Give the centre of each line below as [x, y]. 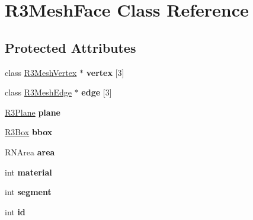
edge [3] [97, 92]
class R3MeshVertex [41, 72]
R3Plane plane [33, 112]
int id [15, 211]
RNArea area [30, 152]
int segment [28, 192]
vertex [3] [105, 72]
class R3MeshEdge [39, 92]
